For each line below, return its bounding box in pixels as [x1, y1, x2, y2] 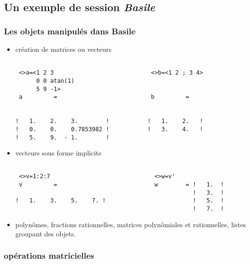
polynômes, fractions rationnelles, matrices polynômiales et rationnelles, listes [15, 219, 246, 229]
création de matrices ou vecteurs [15, 44, 112, 54]
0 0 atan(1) [36, 77, 75, 84]
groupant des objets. [15, 229, 76, 239]
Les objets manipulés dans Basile [4, 25, 136, 37]
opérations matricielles [4, 249, 94, 261]
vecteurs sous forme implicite [15, 148, 102, 158]
